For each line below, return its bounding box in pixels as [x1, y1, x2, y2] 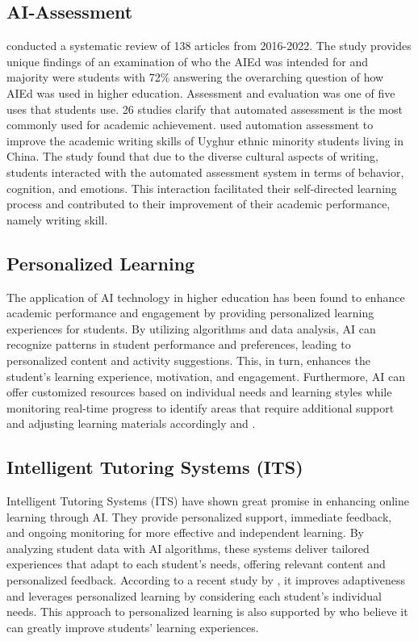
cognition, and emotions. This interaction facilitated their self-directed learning [6, 179, 397, 196]
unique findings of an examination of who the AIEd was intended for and [6, 52, 369, 69]
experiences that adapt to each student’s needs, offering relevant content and [6, 555, 386, 572]
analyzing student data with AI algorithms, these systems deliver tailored [6, 539, 370, 556]
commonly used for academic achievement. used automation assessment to [6, 116, 374, 133]
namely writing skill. [6, 211, 108, 228]
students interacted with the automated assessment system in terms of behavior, [6, 163, 404, 180]
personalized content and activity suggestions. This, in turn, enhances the [6, 351, 370, 368]
